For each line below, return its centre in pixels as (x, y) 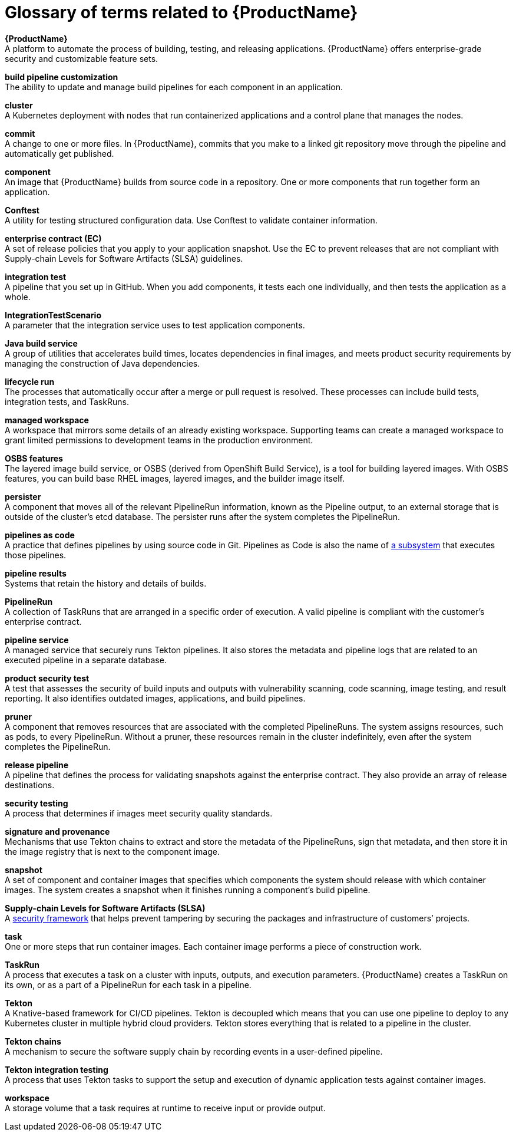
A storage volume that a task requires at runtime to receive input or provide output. (165, 1108)
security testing (37, 803)
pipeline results (36, 573)
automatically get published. (59, 153)
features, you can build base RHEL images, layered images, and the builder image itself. (175, 478)
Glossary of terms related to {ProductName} (181, 12)
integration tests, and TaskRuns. (67, 401)
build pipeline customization (62, 77)
